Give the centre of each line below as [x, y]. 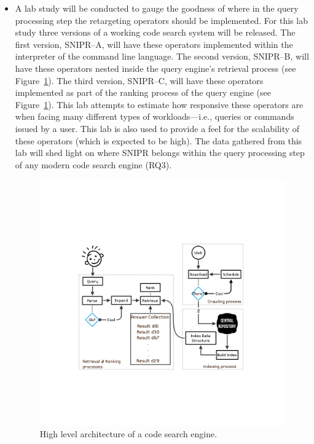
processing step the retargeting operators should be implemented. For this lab [161, 20]
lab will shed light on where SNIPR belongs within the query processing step [160, 153]
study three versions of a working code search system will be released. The [155, 32]
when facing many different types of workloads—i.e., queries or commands [155, 116]
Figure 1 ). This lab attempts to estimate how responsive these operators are [159, 104]
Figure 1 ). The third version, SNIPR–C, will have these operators [139, 80]
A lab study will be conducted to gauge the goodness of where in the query [157, 8]
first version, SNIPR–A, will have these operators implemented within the [154, 44]
